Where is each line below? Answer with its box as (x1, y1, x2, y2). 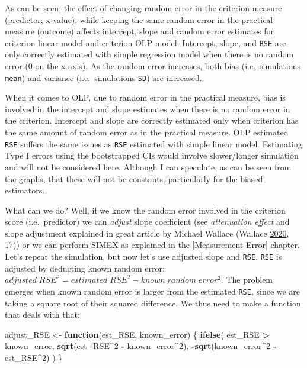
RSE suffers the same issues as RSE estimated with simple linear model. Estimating (5, 137, 303, 150)
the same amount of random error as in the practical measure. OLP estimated (5, 126, 289, 138)
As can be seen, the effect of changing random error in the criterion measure (5, 2, 282, 14)
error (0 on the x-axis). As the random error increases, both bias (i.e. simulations (5, 60, 301, 72)
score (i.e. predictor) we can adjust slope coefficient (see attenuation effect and (5, 215, 290, 228)
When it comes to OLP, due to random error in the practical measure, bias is (5, 91, 286, 104)
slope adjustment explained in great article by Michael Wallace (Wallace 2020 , (5, 227, 289, 239)
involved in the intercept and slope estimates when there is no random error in (5, 102, 290, 115)
